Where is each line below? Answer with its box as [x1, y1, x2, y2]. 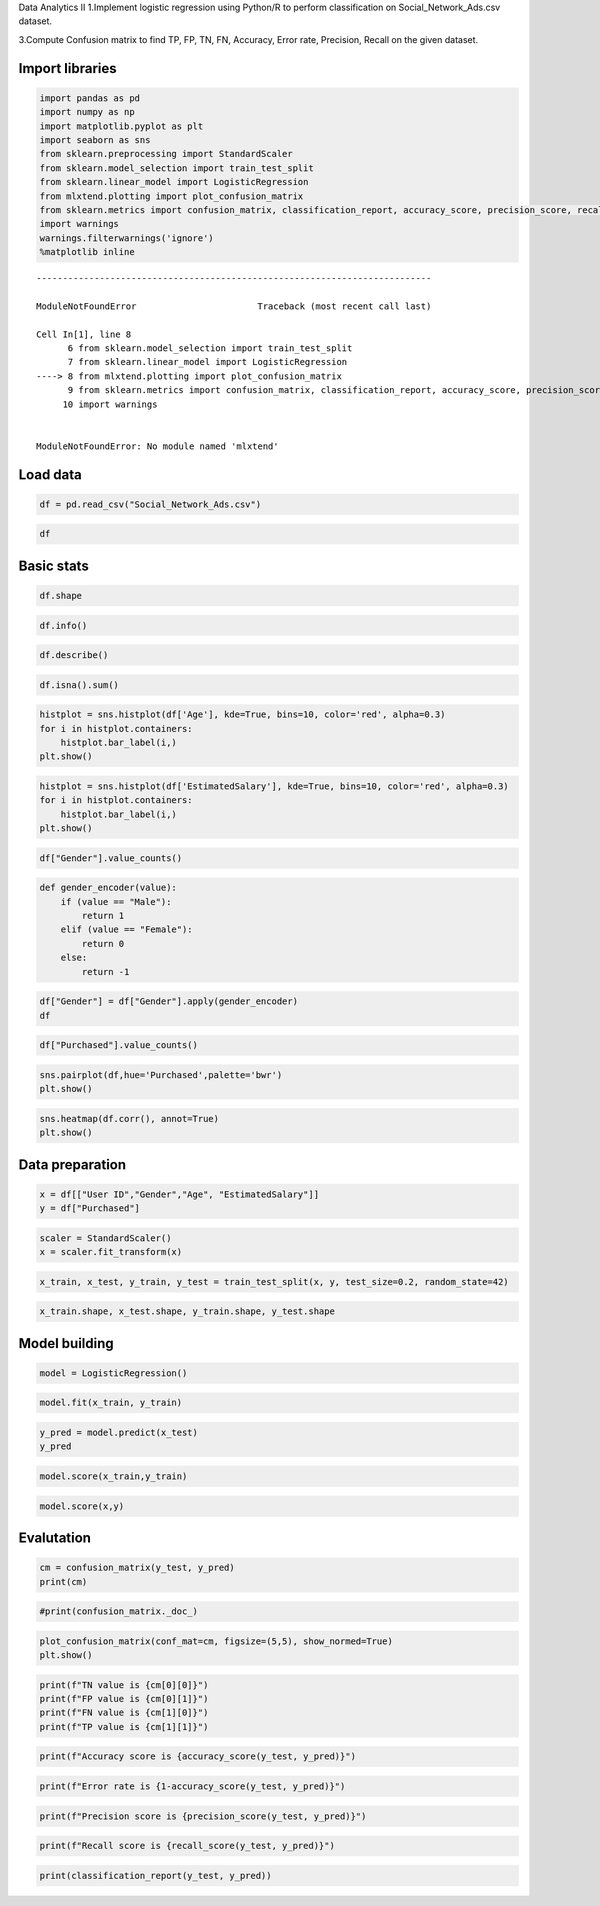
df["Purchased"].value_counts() [39, 1040, 199, 1051]
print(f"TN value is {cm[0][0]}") [39, 1679, 209, 1690]
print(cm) [39, 1576, 88, 1587]
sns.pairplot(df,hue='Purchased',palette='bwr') [39, 1069, 283, 1080]
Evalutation [18, 1529, 92, 1546]
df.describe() [39, 650, 109, 661]
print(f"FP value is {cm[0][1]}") [39, 1693, 209, 1705]
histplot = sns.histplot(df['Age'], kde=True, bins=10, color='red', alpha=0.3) [39, 709, 446, 720]
